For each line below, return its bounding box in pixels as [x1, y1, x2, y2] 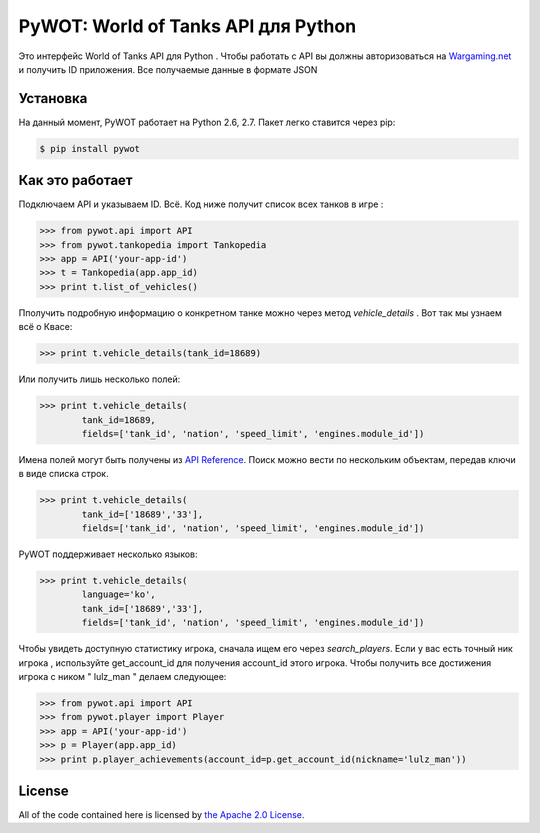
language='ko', [81, 589, 157, 600]
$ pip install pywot [39, 143, 140, 154]
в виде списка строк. [18, 468, 109, 480]
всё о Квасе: [18, 321, 73, 333]
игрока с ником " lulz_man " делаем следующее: [18, 671, 227, 683]
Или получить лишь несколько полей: [18, 373, 181, 385]
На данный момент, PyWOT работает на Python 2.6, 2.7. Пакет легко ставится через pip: [18, 116, 396, 128]
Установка [18, 90, 88, 107]
